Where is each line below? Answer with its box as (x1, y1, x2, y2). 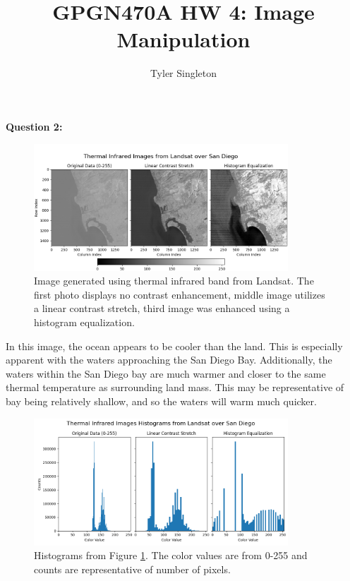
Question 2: (6, 119, 63, 133)
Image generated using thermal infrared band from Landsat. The (34, 273, 314, 288)
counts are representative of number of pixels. (34, 562, 231, 576)
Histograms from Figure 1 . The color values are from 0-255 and (34, 548, 308, 563)
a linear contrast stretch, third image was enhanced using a (34, 301, 290, 316)
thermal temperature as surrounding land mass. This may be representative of (6, 380, 344, 395)
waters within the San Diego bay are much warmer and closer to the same (6, 366, 326, 381)
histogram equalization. (34, 315, 135, 330)
